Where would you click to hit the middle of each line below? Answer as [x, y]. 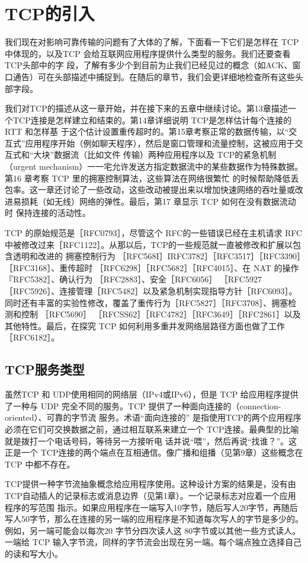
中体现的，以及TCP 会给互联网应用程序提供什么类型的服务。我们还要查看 [148, 53]
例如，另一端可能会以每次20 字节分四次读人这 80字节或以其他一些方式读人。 [153, 530]
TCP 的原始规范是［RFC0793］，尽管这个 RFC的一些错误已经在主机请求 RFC [154, 233]
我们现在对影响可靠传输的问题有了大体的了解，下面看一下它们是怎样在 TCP [152, 42]
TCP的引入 [50, 13]
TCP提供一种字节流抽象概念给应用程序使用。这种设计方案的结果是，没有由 [150, 484]
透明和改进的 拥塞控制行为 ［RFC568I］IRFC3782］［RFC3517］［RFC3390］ [157, 256]
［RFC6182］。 [32, 337]
